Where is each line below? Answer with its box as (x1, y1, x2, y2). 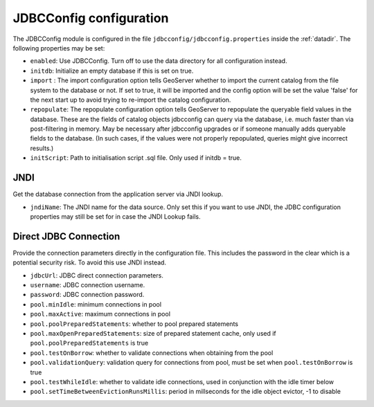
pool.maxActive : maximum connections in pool (30, 310, 171, 318)
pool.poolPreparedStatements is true (30, 339, 149, 347)
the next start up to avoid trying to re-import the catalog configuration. (30, 96, 231, 104)
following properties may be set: (12, 44, 105, 52)
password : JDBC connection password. (30, 291, 145, 299)
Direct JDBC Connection (12, 230, 121, 242)
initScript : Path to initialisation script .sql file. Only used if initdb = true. (30, 154, 242, 162)
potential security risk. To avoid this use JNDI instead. (12, 258, 166, 266)
